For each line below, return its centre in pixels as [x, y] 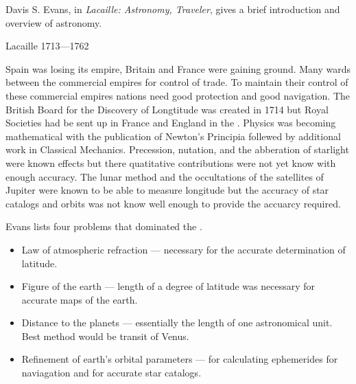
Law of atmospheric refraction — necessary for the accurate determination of [183, 249]
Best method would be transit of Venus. [105, 336]
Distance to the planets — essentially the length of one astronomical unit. [177, 323]
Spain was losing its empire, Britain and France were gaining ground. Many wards [178, 68]
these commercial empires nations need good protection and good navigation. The [178, 95]
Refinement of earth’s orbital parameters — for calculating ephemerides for [180, 359]
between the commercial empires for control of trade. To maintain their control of [177, 82]
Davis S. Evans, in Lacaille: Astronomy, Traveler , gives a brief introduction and [173, 9]
